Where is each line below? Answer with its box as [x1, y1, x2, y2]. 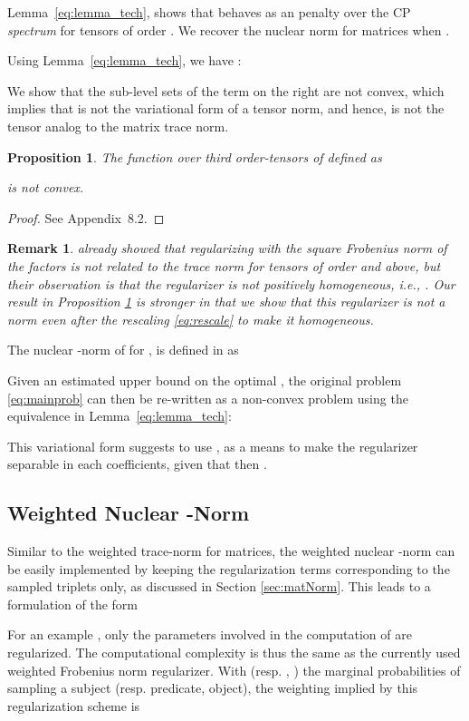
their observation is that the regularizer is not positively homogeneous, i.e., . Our [7, 274, 455, 293]
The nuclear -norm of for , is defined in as [7, 340, 239, 359]
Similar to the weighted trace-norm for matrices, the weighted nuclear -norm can [7, 541, 455, 560]
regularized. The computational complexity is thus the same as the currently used [7, 643, 461, 662]
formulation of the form [7, 594, 138, 613]
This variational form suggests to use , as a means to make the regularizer [7, 436, 418, 455]
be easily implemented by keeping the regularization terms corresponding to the [7, 559, 450, 578]
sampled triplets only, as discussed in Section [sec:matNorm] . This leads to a [7, 577, 431, 596]
